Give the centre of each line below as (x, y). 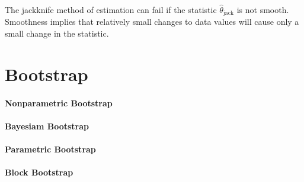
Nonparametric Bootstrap (59, 103)
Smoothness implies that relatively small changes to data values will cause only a (152, 22)
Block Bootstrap (39, 172)
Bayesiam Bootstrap (47, 126)
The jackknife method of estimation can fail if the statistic (111, 9)
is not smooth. (263, 9)
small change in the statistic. (57, 33)
